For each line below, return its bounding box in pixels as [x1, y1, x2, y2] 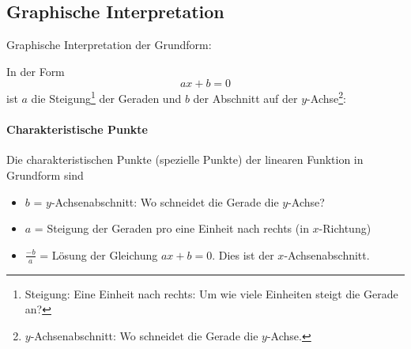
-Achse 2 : [307, 88, 346, 107]
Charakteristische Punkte [6, 121, 148, 138]
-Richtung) [319, 220, 371, 237]
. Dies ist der [212, 246, 274, 263]
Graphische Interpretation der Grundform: [6, 36, 212, 53]
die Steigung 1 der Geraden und [31, 88, 182, 107]
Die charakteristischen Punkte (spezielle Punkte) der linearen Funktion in [6, 151, 364, 168]
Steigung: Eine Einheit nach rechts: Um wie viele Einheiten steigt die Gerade [25, 285, 398, 302]
